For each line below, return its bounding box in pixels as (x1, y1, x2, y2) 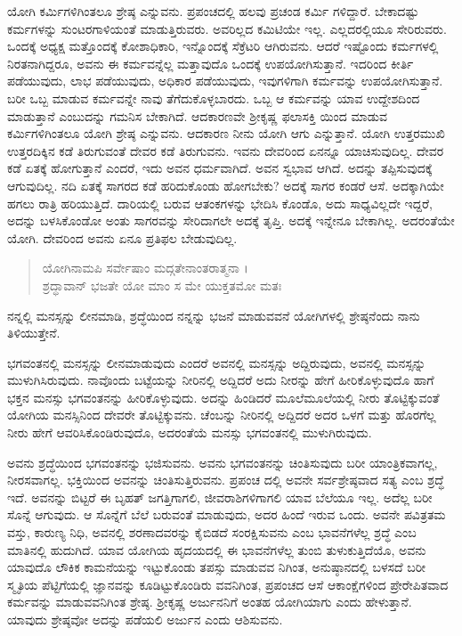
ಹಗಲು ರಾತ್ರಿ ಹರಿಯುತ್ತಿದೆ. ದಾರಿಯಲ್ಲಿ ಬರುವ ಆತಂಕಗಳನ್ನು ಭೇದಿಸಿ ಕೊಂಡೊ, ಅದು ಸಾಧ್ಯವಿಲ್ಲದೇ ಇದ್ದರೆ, (7, 193, 433, 212)
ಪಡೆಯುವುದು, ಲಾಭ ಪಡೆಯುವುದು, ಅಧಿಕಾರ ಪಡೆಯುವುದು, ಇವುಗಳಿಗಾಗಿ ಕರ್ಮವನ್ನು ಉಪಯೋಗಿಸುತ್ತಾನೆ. (7, 71, 443, 90)
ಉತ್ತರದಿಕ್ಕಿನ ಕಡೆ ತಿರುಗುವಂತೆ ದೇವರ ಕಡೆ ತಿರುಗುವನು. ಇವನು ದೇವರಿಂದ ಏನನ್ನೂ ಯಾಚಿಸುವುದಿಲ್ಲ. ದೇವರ (7, 141, 444, 159)
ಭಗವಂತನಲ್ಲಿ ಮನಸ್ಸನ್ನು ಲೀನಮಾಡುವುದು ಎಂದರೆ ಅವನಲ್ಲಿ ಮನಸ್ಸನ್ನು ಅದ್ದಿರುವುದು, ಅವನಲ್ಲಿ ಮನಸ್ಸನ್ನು (7, 353, 426, 371)
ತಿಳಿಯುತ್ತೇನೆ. (7, 323, 61, 342)
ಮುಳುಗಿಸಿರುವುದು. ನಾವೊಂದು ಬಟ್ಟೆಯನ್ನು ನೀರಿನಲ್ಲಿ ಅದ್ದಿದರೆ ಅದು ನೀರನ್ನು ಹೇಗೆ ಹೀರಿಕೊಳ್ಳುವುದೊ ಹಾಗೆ (7, 371, 434, 389)
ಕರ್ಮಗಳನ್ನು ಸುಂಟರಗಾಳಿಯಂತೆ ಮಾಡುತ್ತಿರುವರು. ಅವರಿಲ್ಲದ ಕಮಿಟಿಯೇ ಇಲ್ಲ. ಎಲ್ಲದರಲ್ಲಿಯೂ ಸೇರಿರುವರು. (7, 19, 447, 37)
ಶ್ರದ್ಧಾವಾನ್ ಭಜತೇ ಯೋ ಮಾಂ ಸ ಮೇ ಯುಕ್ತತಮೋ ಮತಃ (42, 275, 282, 294)
